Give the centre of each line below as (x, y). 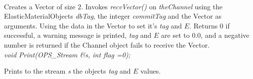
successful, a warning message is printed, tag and (78, 35)
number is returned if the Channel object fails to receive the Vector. (107, 44)
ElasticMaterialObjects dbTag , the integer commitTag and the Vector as (113, 16)
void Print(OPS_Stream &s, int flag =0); (67, 54)
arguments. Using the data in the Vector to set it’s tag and (93, 25)
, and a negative (225, 35)
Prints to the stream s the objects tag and (67, 71)
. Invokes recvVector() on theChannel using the (152, 6)
